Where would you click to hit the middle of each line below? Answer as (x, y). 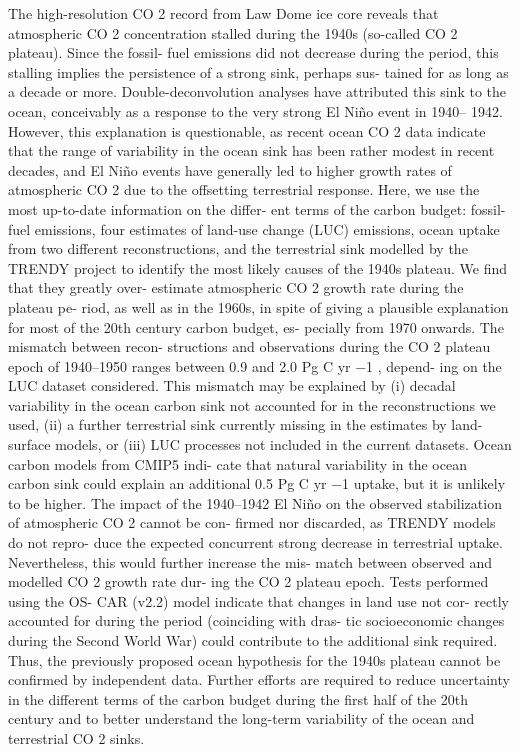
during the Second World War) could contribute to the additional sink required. (253, 640)
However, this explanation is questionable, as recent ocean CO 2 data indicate (247, 130)
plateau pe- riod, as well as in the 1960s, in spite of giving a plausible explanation (258, 306)
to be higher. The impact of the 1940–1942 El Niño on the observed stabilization (255, 502)
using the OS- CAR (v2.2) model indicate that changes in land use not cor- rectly (258, 600)
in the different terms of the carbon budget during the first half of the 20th (238, 698)
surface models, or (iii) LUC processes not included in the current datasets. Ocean (260, 444)
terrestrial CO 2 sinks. (76, 737)
